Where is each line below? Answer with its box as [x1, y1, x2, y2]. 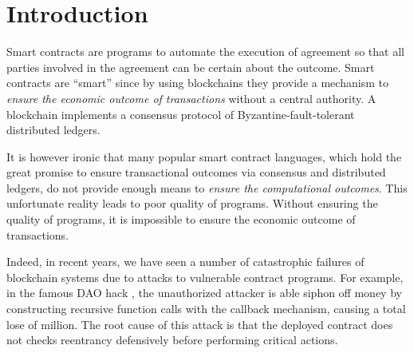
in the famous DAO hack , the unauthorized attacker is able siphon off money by [6, 284, 402, 301]
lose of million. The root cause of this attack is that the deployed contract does [6, 315, 393, 332]
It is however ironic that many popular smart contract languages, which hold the [6, 148, 402, 165]
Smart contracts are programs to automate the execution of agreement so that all [6, 43, 404, 60]
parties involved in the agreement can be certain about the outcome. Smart [6, 58, 375, 75]
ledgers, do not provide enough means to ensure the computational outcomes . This [6, 179, 408, 196]
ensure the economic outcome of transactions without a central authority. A [6, 89, 377, 106]
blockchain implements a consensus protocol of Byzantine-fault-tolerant [6, 105, 355, 122]
